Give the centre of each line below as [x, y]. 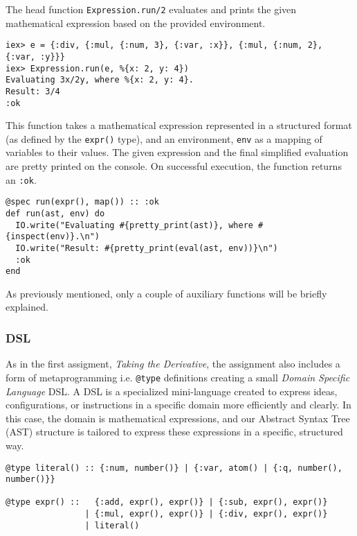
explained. [27, 307]
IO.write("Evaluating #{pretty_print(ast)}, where [134, 225]
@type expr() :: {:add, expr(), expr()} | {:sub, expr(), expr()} [167, 502]
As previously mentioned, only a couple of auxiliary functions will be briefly [166, 293]
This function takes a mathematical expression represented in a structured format [179, 125]
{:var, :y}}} [35, 57]
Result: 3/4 [33, 91]
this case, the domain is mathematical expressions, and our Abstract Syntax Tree [178, 418]
